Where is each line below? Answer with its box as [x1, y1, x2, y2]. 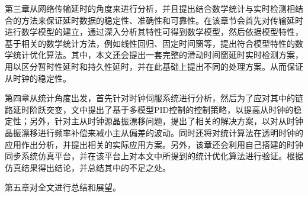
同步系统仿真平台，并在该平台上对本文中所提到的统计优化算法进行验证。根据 [5, 150, 303, 162]
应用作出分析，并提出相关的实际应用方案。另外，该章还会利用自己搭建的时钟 [5, 138, 303, 150]
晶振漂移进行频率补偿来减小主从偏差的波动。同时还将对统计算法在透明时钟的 [5, 126, 303, 138]
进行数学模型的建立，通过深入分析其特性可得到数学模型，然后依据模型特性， [5, 25, 303, 38]
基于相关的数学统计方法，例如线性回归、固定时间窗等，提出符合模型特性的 [5, 37, 295, 49]
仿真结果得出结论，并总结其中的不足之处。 [5, 161, 171, 173]
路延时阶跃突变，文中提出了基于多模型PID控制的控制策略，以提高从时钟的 [5, 103, 294, 115]
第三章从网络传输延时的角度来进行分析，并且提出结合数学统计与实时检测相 [5, 2, 295, 14]
